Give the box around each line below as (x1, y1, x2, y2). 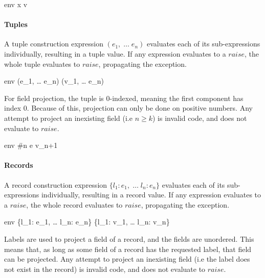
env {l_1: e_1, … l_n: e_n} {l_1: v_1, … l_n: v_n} (4, 216, 170, 227)
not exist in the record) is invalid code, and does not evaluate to (4, 263, 206, 274)
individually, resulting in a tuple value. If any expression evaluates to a (4, 48, 226, 59)
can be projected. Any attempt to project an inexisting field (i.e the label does (4, 254, 250, 264)
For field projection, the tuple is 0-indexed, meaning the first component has (4, 92, 244, 103)
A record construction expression (4, 179, 107, 190)
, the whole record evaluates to (26, 199, 123, 210)
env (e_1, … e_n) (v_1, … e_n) (4, 75, 104, 86)
